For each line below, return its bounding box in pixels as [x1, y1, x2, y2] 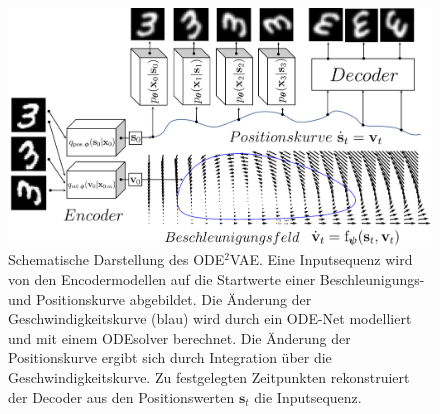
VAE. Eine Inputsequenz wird [229, 249, 413, 270]
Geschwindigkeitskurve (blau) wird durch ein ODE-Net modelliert [8, 308, 412, 329]
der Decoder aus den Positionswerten [8, 386, 235, 407]
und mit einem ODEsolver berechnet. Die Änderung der [8, 327, 351, 348]
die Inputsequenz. [254, 386, 362, 407]
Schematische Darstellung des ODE [8, 249, 225, 270]
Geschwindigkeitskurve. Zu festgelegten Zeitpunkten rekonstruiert [8, 367, 410, 388]
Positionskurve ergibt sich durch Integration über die [8, 347, 332, 368]
